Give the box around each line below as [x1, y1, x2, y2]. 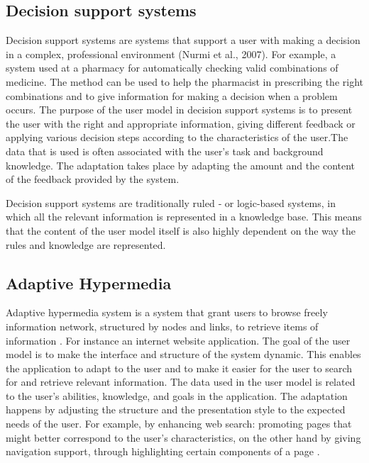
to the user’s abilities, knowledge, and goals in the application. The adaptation [6, 388, 348, 403]
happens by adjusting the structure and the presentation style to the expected [6, 402, 346, 417]
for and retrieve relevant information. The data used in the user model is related [6, 374, 356, 389]
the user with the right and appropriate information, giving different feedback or [6, 116, 356, 130]
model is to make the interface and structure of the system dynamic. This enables [6, 347, 361, 362]
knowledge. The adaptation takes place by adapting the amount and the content [6, 157, 356, 172]
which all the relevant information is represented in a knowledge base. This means [6, 209, 362, 224]
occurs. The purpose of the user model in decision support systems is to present [6, 102, 353, 117]
